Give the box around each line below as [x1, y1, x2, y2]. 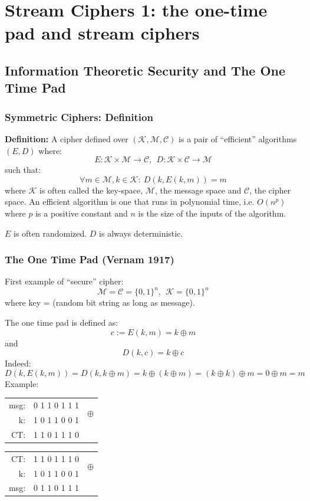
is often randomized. [14, 227, 87, 239]
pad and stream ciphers [5, 21, 200, 45]
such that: [5, 163, 41, 176]
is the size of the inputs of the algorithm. [138, 207, 286, 219]
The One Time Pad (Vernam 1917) [5, 252, 174, 267]
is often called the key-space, [39, 184, 143, 196]
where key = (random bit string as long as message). [5, 296, 195, 309]
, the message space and [154, 184, 242, 196]
